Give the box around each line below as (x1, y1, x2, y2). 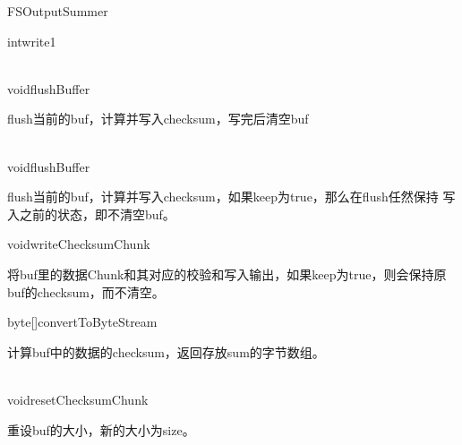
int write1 (7, 31, 56, 50)
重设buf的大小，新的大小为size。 (7, 420, 195, 439)
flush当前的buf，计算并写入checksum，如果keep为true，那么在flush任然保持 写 (7, 187, 456, 206)
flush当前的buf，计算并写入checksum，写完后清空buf (7, 109, 309, 128)
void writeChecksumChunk (7, 235, 150, 253)
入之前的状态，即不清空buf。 (7, 204, 175, 223)
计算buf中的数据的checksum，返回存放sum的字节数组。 (7, 342, 325, 361)
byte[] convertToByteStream (7, 312, 158, 331)
